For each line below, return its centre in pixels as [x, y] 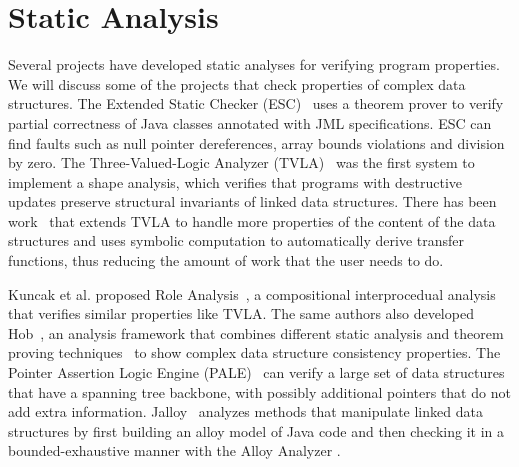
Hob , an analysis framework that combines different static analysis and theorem [256, 332]
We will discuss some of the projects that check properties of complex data [237, 83]
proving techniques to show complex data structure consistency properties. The [254, 352]
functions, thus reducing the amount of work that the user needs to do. [226, 260]
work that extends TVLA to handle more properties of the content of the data [252, 220]
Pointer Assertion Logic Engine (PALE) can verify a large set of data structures [256, 372]
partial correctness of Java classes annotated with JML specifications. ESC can [250, 122]
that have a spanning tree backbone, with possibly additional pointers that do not [259, 391]
